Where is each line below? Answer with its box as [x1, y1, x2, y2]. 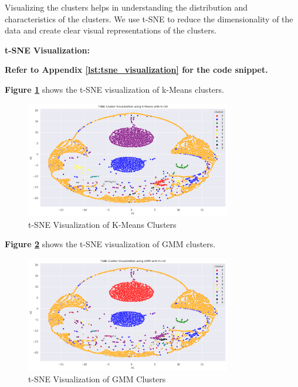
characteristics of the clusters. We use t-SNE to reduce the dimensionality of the [5, 12, 293, 25]
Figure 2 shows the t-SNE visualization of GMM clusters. [5, 238, 216, 250]
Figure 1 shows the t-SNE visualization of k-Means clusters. [5, 83, 224, 95]
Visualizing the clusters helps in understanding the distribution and [5, 1, 248, 13]
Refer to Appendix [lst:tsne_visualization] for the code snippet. [5, 63, 268, 76]
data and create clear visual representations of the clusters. [5, 24, 217, 36]
